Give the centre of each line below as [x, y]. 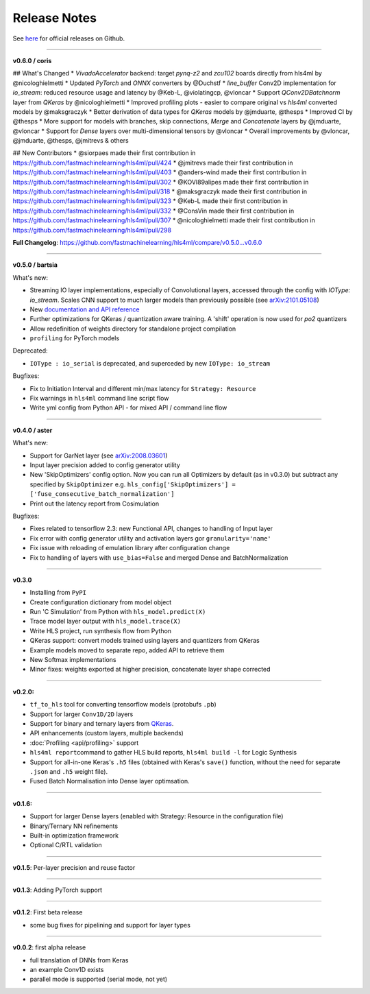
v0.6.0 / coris [32, 60]
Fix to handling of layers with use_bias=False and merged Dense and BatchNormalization [159, 557]
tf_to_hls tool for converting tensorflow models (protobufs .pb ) [123, 705]
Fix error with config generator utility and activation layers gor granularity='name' [150, 538]
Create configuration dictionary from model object [101, 602]
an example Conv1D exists [67, 970]
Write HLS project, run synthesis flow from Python [100, 630]
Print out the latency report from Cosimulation [95, 504]
